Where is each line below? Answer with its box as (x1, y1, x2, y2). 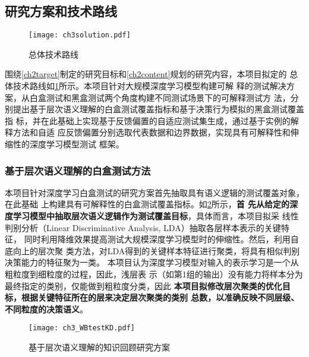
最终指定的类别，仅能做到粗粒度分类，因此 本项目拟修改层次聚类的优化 (5, 279, 282, 292)
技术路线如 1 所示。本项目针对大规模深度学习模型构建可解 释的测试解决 (12, 80, 286, 92)
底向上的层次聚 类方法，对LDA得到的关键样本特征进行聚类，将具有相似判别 (5, 244, 300, 257)
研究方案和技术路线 (5, 2, 117, 20)
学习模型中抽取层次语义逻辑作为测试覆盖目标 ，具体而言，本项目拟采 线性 (12, 210, 299, 222)
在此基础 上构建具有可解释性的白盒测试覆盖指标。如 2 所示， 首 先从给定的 (5, 198, 290, 210)
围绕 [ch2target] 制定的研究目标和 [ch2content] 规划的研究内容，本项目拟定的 (5, 68, 287, 80)
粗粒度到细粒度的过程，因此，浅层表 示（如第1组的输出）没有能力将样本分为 (5, 267, 303, 280)
